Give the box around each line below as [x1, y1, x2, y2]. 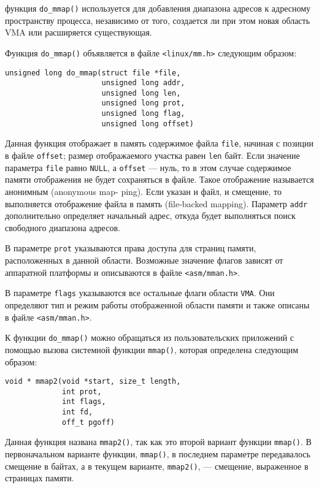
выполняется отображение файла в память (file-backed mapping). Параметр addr [5, 197, 308, 210]
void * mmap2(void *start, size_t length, [5, 377, 181, 386]
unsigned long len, [101, 88, 181, 97]
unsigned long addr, [101, 78, 185, 88]
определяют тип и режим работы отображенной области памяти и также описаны [5, 299, 310, 311]
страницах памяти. [5, 471, 74, 484]
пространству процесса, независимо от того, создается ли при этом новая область [5, 13, 310, 26]
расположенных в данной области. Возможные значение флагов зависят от [5, 254, 283, 267]
